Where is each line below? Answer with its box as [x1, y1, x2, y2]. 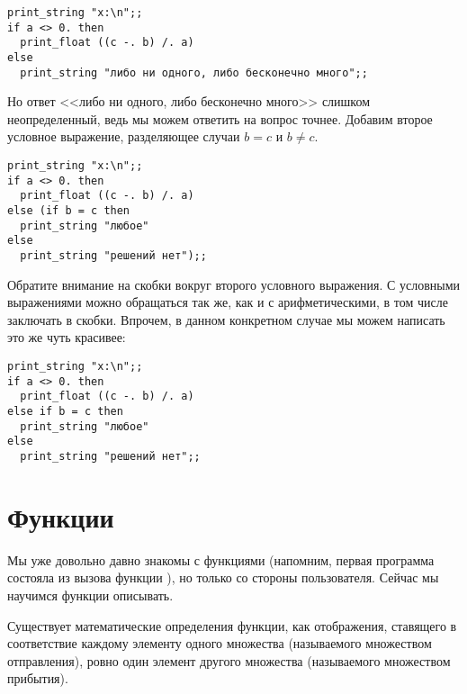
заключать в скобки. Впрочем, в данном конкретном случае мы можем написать [7, 310, 445, 329]
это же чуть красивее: [7, 328, 126, 347]
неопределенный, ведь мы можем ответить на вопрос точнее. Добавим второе [7, 109, 433, 128]
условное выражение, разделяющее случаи [7, 127, 240, 146]
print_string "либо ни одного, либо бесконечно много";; [20, 66, 368, 79]
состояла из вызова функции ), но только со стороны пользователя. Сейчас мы [7, 568, 439, 587]
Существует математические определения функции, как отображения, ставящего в [7, 616, 457, 635]
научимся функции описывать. [7, 585, 174, 604]
